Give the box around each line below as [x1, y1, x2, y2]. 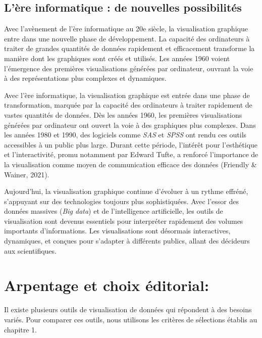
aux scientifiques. [4, 245, 57, 256]
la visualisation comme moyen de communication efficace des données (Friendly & [4, 159, 257, 169]
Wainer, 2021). [4, 169, 49, 179]
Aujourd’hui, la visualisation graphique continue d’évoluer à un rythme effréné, [4, 186, 248, 197]
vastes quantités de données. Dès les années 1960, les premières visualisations [4, 109, 242, 120]
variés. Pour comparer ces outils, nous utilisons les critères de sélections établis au [4, 314, 257, 324]
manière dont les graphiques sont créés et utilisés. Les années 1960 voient [4, 53, 230, 63]
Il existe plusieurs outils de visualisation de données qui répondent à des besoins [4, 304, 252, 315]
